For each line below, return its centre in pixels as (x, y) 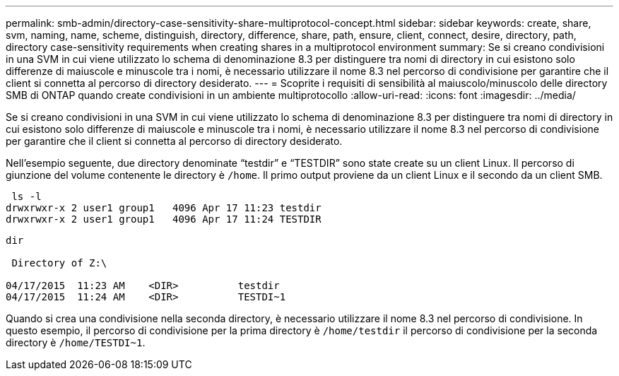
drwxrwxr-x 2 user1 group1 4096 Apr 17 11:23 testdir (164, 208)
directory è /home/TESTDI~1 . (76, 342)
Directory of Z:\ (59, 263)
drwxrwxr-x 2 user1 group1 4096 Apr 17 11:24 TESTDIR (164, 219)
